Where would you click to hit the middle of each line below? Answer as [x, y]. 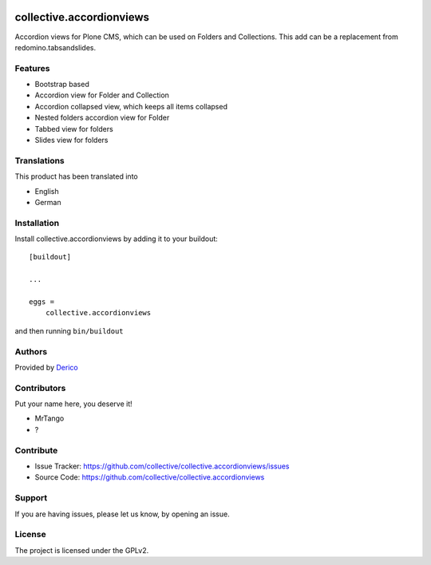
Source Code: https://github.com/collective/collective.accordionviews [150, 477]
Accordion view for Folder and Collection [102, 95]
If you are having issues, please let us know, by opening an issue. [123, 514]
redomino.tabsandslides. [55, 47]
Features [32, 68]
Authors [31, 351]
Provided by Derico [47, 367]
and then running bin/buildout [69, 330]
